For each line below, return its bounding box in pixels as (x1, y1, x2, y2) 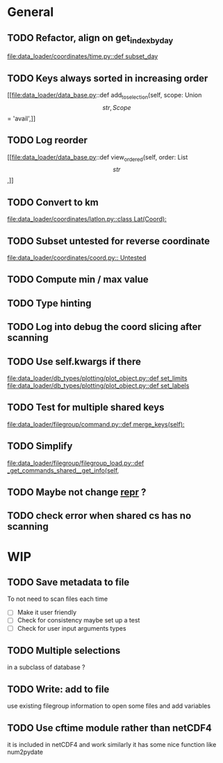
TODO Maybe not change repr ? (7, 487, 147, 498)
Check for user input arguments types (17, 624, 126, 632)
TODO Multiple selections (7, 645, 121, 656)
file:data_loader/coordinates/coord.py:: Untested (7, 253, 147, 262)
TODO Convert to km (7, 196, 99, 208)
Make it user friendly (17, 608, 77, 617)
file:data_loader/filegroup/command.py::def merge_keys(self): (7, 420, 185, 428)
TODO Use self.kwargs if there (7, 356, 141, 368)
